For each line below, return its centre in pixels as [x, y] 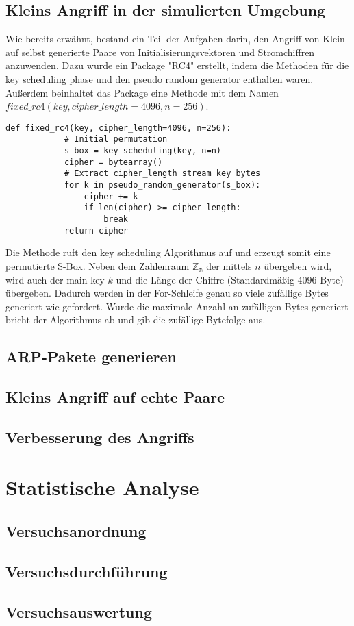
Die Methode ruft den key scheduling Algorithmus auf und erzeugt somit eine [168, 252]
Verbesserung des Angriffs [100, 437]
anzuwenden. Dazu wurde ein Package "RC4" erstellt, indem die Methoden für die [177, 65]
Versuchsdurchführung [87, 571]
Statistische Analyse [102, 487]
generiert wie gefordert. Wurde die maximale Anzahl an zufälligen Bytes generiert [177, 306]
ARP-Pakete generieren [91, 356]
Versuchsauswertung [79, 611]
